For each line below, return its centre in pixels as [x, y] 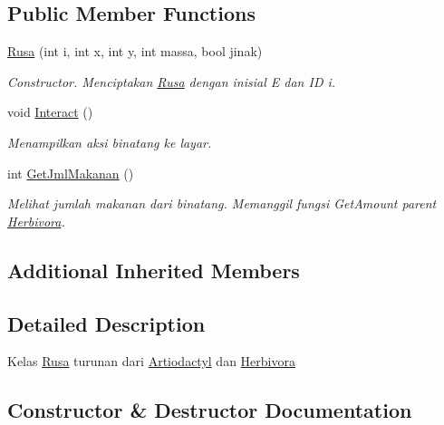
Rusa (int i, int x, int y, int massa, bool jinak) [135, 51]
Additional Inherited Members [154, 270]
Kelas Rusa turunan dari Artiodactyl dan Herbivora [151, 361]
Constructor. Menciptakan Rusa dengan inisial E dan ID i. [172, 81]
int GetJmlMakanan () [71, 173]
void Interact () [50, 112]
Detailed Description [106, 323]
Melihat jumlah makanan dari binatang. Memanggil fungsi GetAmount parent [222, 203]
